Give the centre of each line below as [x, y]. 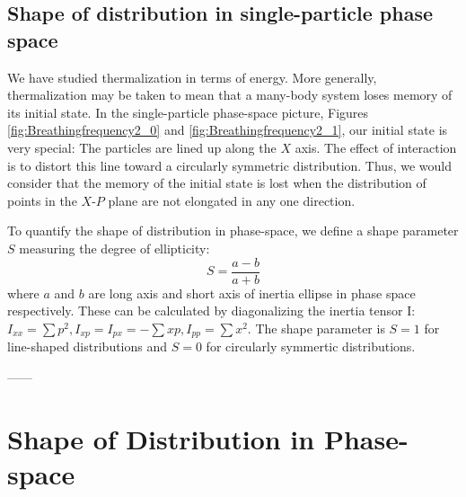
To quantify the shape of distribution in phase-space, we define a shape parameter [233, 231]
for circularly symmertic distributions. [311, 346]
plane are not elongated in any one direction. [232, 200]
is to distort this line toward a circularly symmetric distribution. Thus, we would [229, 165]
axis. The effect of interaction [376, 147]
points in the [42, 200]
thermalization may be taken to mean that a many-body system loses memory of [230, 95]
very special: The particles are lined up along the [142, 147]
